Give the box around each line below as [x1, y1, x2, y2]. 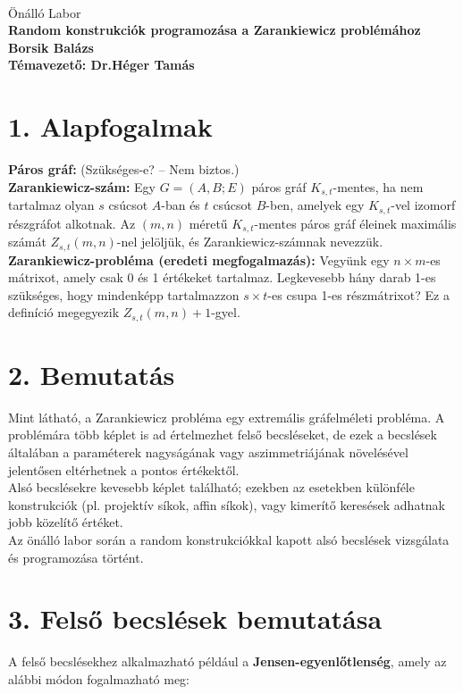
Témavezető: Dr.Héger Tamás [8, 55, 195, 74]
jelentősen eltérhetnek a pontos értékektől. [8, 460, 240, 479]
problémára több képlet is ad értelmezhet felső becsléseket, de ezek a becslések [8, 425, 437, 444]
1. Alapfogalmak [8, 108, 213, 145]
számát [8, 232, 46, 251]
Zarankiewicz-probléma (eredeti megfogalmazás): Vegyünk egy [8, 250, 390, 269]
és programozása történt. [8, 548, 144, 566]
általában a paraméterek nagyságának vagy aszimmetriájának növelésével [8, 443, 408, 462]
